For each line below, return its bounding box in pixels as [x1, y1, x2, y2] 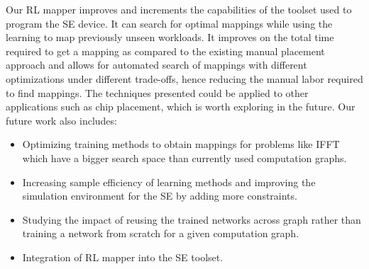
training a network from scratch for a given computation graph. [22, 226, 299, 241]
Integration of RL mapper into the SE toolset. [22, 249, 224, 264]
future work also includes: [6, 113, 117, 127]
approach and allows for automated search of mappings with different [6, 57, 307, 72]
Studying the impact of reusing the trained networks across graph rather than [22, 212, 361, 227]
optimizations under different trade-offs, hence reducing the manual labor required [6, 71, 363, 86]
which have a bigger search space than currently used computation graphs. [22, 150, 347, 165]
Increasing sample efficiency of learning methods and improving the [22, 174, 316, 189]
